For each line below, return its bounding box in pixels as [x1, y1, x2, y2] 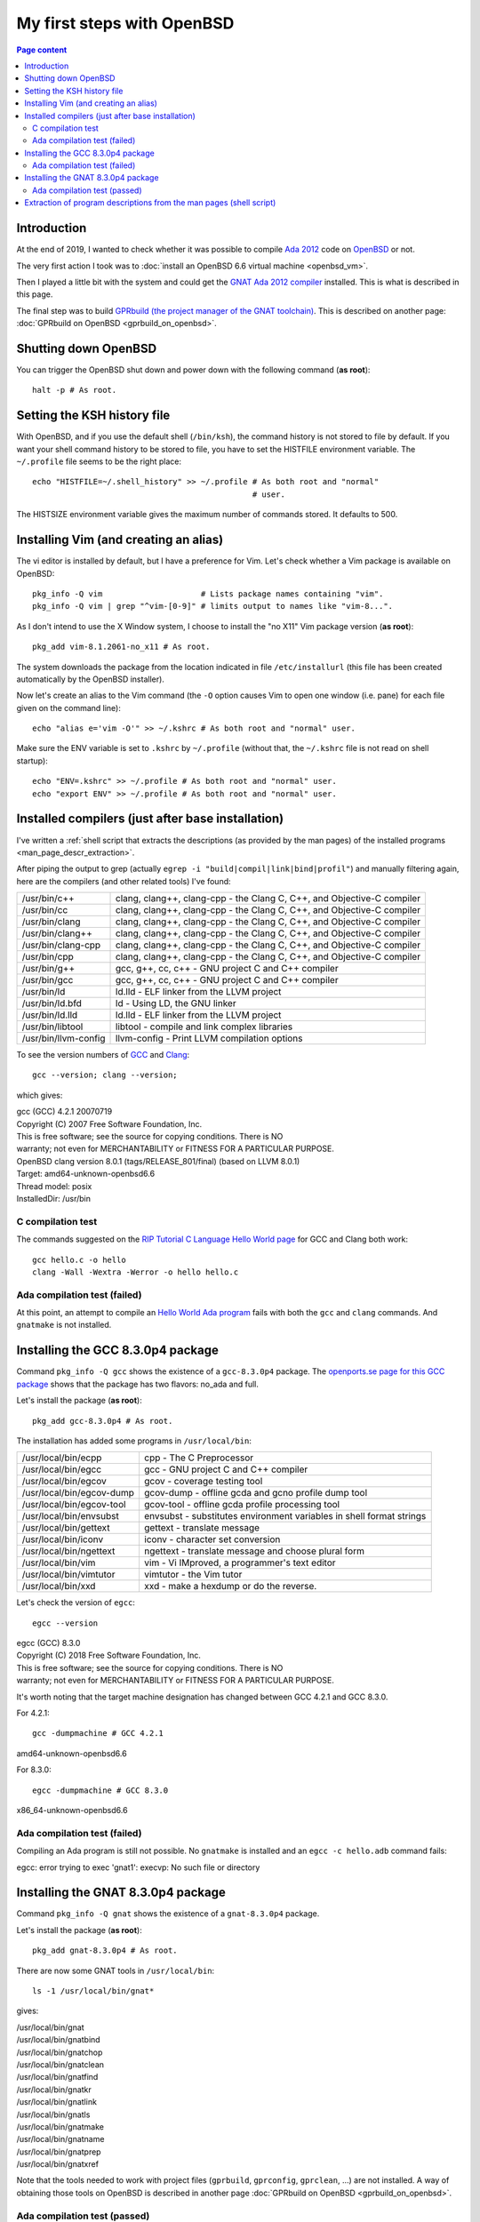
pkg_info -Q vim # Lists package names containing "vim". [32, 588, 384, 599]
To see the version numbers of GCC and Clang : [16, 1050, 190, 1060]
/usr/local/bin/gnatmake [16, 2121, 105, 2132]
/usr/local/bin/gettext [21, 1522, 110, 1534]
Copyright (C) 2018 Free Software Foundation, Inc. [16, 1650, 202, 1661]
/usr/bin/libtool [21, 1020, 84, 1033]
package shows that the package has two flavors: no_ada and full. [16, 1379, 260, 1389]
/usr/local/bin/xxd [21, 1580, 96, 1593]
